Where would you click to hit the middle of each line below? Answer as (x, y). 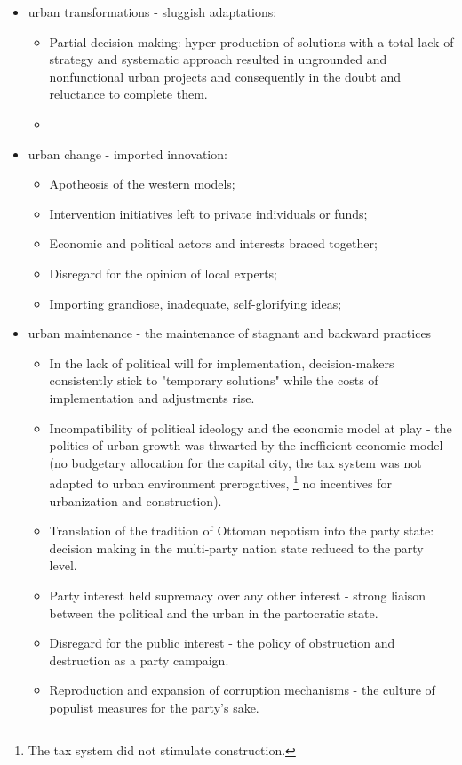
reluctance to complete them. (128, 94)
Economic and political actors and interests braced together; (213, 243)
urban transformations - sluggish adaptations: (152, 12)
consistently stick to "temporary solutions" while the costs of (214, 380)
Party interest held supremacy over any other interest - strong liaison (238, 595)
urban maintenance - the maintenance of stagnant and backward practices (230, 333)
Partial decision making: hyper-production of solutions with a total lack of (251, 41)
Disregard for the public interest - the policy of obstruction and (222, 643)
